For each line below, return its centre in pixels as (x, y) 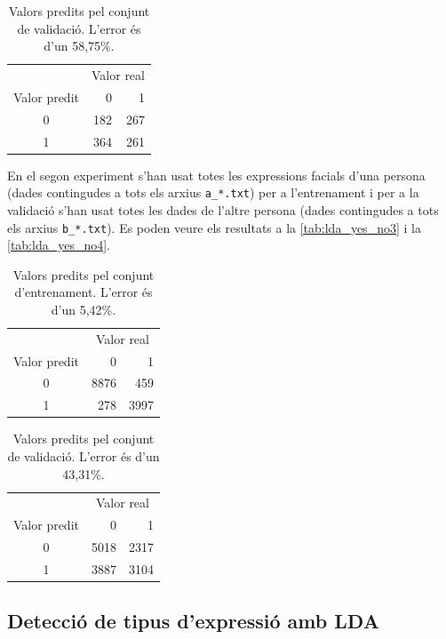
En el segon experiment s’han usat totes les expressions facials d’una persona (216, 175)
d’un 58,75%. (79, 46)
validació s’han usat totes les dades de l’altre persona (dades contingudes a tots (223, 209)
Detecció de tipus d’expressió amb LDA (193, 621)
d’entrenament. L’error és (84, 292)
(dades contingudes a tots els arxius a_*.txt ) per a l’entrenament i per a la (213, 192)
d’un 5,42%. (84, 309)
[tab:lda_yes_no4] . (59, 245)
